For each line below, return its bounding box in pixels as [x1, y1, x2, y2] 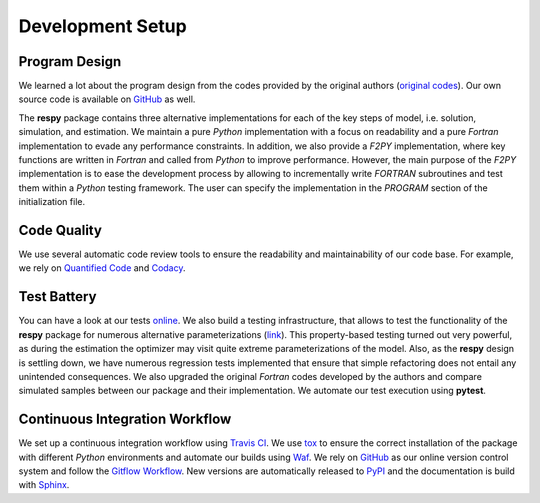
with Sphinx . [18, 479, 70, 491]
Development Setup [18, 15, 187, 37]
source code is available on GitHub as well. [18, 93, 196, 105]
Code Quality [18, 222, 102, 239]
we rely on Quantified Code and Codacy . [18, 262, 186, 274]
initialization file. [18, 196, 85, 208]
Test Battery [18, 288, 97, 305]
